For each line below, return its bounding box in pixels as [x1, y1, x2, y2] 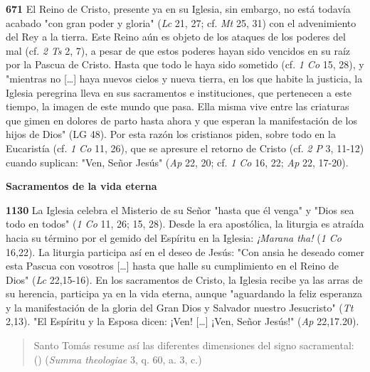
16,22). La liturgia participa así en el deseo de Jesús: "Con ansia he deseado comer [6, 244, 364, 259]
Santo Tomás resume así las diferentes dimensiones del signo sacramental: [33, 338, 354, 353]
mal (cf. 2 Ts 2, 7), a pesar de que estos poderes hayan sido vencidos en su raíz [6, 43, 351, 58]
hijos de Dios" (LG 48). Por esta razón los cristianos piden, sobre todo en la [6, 127, 336, 142]
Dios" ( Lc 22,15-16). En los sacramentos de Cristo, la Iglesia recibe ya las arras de [6, 272, 363, 287]
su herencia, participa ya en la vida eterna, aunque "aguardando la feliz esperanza [6, 286, 363, 301]
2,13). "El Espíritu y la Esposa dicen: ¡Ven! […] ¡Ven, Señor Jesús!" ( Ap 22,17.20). [6, 314, 359, 329]
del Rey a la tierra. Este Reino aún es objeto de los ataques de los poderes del [6, 29, 346, 44]
